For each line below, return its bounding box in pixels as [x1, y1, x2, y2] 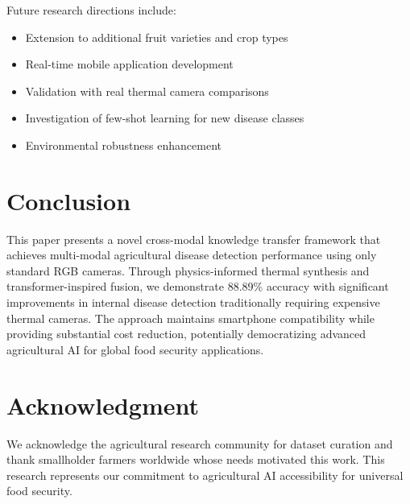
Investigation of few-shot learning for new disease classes [25, 109, 304, 126]
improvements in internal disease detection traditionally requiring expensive [6, 294, 380, 311]
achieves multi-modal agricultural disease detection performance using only [6, 246, 377, 263]
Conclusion [6, 184, 131, 217]
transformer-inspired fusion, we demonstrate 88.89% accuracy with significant [6, 278, 389, 295]
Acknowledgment [6, 388, 199, 421]
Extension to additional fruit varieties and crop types [25, 28, 288, 45]
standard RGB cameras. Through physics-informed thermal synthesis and [6, 262, 370, 279]
